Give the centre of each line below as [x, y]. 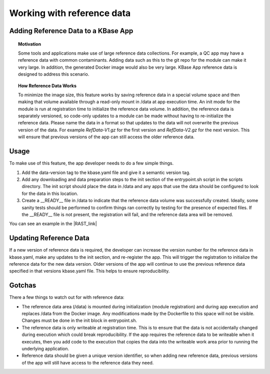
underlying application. [45, 349]
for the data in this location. [50, 194]
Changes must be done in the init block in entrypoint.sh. [79, 320]
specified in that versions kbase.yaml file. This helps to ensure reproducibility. [89, 271]
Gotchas [23, 286]
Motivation [30, 44]
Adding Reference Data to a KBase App [71, 31]
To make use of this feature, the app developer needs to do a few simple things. [91, 163]
